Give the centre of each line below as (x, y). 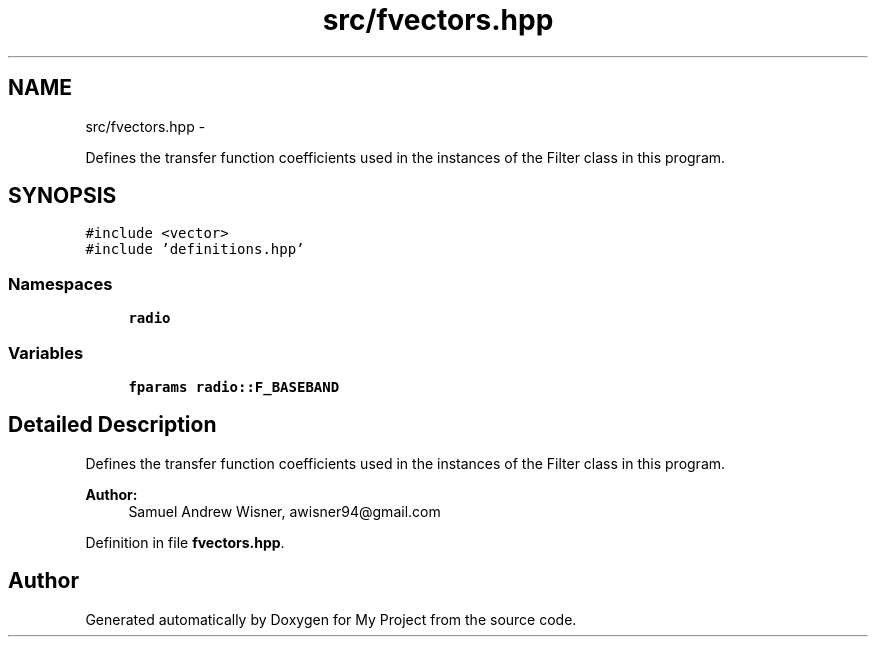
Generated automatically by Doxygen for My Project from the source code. (331, 619)
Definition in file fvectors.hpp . (185, 542)
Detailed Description (112, 425)
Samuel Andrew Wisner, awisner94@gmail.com (284, 511)
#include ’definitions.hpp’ (195, 249)
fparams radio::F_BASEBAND (234, 386)
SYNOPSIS (62, 196)
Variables (46, 352)
